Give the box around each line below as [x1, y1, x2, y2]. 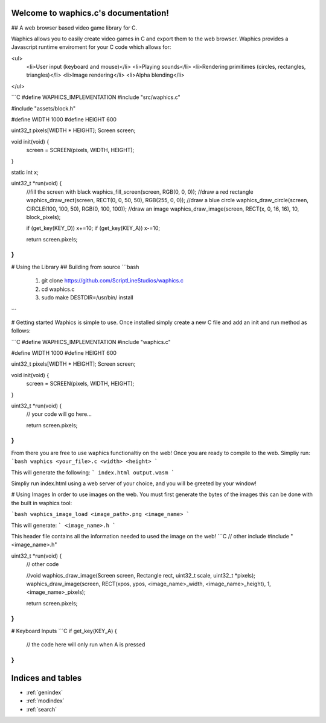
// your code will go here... [26, 410, 92, 418]
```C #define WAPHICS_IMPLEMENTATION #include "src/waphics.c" [11, 94, 181, 101]
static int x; [11, 168, 39, 176]
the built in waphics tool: [11, 499, 72, 506]
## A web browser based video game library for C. [11, 24, 138, 31]
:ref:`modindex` [26, 697, 65, 704]
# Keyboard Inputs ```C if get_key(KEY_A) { [11, 627, 117, 634]
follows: [11, 327, 31, 334]
